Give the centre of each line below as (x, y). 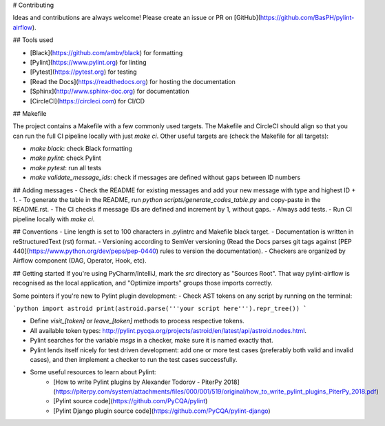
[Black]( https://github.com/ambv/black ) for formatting (106, 52)
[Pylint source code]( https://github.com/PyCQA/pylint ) (131, 401)
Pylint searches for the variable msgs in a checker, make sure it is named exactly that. (152, 341)
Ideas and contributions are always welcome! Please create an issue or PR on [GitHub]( (137, 18)
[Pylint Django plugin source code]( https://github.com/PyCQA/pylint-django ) (162, 411)
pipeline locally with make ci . (54, 219)
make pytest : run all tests (66, 168)
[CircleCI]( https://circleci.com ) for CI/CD (87, 101)
